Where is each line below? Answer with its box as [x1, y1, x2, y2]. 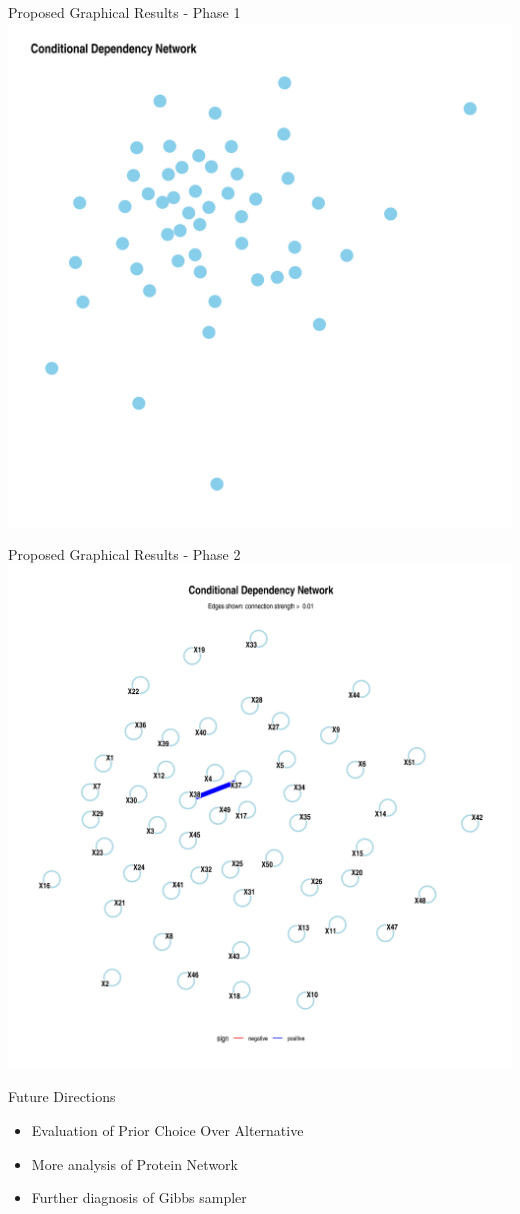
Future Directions [8, 1086, 116, 1107]
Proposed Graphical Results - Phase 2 [8, 544, 241, 565]
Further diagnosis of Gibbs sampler [31, 1187, 247, 1208]
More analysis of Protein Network [31, 1153, 238, 1174]
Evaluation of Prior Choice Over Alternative [31, 1119, 304, 1140]
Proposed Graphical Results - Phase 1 [8, 2, 241, 22]
